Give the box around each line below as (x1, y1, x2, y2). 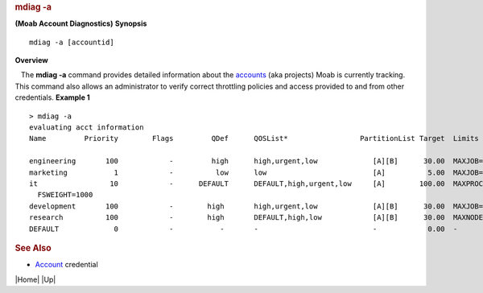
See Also (14, 242, 52, 254)
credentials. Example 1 (14, 93, 90, 102)
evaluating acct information (29, 123, 144, 132)
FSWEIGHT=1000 (37, 190, 93, 200)
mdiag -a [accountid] (29, 37, 114, 47)
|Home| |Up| (14, 274, 56, 284)
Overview (14, 56, 48, 65)
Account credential (35, 260, 98, 270)
